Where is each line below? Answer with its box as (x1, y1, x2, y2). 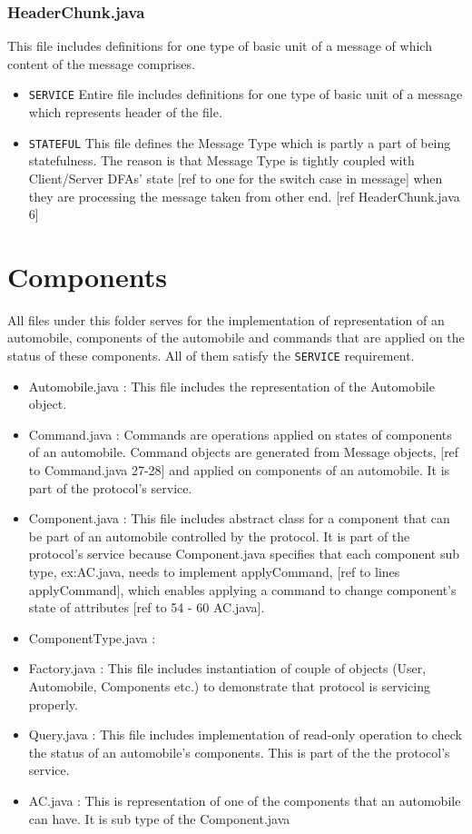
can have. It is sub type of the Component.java (28, 809, 290, 828)
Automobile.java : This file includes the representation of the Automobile (28, 376, 435, 395)
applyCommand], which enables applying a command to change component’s (28, 580, 457, 599)
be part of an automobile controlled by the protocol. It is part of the (28, 526, 410, 545)
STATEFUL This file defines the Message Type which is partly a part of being (28, 133, 451, 152)
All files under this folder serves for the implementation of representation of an (7, 310, 445, 329)
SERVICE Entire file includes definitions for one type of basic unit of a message (28, 84, 463, 104)
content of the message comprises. (7, 54, 195, 73)
